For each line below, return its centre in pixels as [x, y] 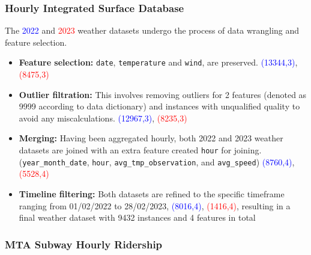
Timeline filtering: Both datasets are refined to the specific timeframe [152, 193]
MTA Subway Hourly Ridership [84, 244]
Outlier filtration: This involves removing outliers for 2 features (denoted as [163, 94]
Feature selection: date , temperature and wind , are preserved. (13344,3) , [158, 62]
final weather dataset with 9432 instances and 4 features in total [137, 217]
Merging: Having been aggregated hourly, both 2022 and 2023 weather [151, 138]
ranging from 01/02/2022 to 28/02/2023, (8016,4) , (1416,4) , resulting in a [155, 205]
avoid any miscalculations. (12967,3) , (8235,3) [103, 118]
